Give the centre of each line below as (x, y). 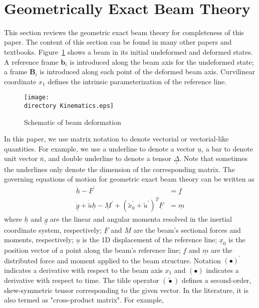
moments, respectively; (39, 240)
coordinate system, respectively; (53, 229)
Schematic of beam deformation (73, 122)
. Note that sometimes (213, 158)
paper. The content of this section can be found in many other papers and (118, 42)
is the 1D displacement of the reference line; (150, 240)
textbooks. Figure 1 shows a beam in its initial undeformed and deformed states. (128, 51)
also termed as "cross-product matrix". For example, (84, 300)
